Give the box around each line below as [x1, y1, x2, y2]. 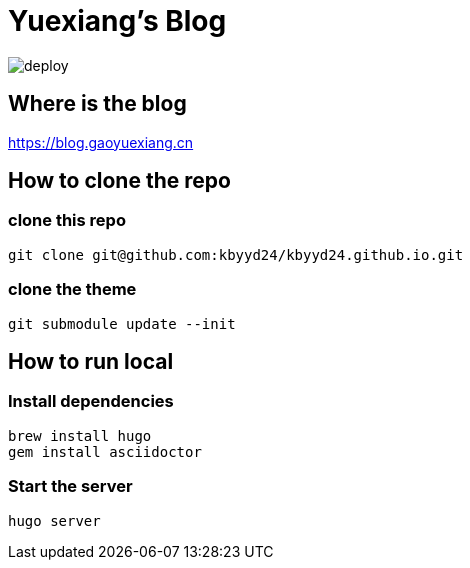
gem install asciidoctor [8, 443, 202, 460]
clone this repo [8, 210, 126, 231]
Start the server [8, 476, 133, 497]
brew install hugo [8, 427, 152, 444]
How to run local [8, 348, 174, 374]
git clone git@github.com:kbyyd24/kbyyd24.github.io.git [8, 246, 464, 263]
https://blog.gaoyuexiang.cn [8, 133, 194, 151]
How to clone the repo [8, 168, 231, 194]
